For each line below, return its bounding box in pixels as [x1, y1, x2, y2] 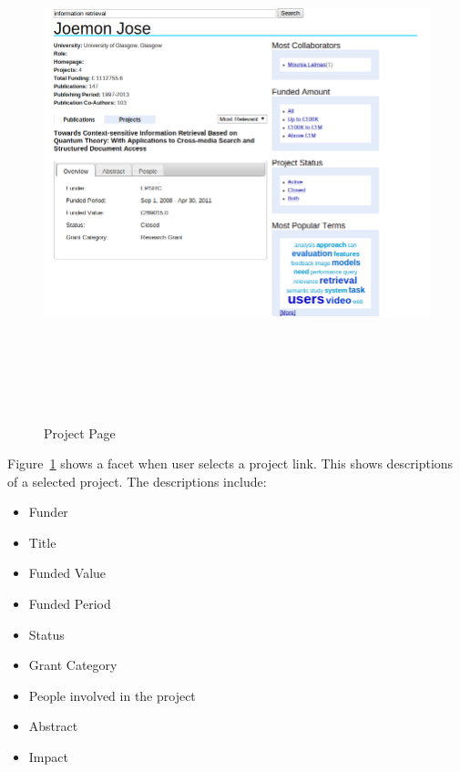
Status [28, 624, 65, 643]
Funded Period [28, 594, 111, 613]
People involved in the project [28, 685, 196, 705]
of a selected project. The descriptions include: [7, 471, 267, 490]
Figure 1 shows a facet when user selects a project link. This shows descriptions [7, 454, 454, 473]
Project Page [44, 423, 116, 442]
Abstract [28, 716, 78, 736]
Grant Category [28, 655, 118, 674]
